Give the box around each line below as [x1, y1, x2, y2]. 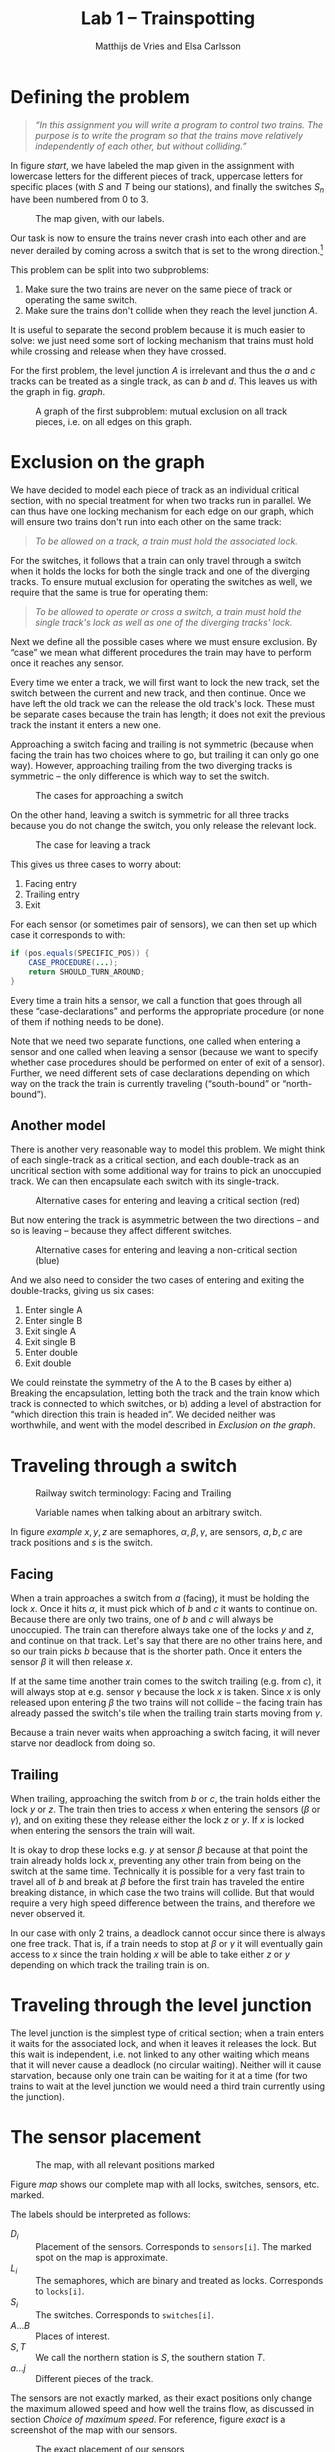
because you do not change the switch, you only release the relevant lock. [10, 820, 317, 832]
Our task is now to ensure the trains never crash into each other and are [10, 232, 307, 244]
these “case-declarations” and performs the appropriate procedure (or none [10, 1005, 325, 1017]
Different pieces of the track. [35, 2373, 154, 2385]
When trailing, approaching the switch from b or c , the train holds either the [10, 1792, 321, 1804]
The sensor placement [10, 2126, 202, 2149]
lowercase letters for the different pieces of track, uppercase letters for [10, 170, 303, 182]
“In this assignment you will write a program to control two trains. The [34, 118, 324, 131]
